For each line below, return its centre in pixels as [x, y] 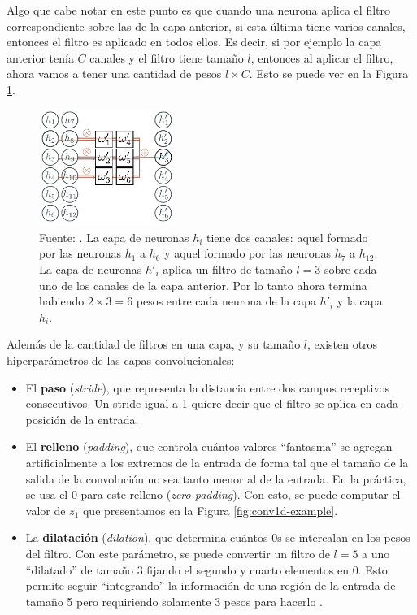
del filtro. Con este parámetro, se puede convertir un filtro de [178, 553]
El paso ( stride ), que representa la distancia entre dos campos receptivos [207, 387]
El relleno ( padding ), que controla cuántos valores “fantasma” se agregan [209, 446]
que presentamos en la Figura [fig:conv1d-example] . [210, 510]
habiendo [62, 301]
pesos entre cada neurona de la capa [226, 301]
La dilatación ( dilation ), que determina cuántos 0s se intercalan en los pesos [218, 537]
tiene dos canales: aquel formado [287, 237]
